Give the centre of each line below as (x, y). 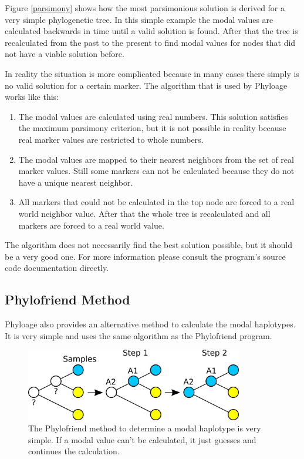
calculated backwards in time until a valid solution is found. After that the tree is (151, 31)
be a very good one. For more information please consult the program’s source (145, 256)
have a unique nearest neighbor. (76, 182)
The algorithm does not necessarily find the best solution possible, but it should (148, 245)
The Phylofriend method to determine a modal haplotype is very (145, 428)
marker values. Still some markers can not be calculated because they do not (156, 171)
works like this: (32, 97)
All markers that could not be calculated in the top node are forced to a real (156, 202)
